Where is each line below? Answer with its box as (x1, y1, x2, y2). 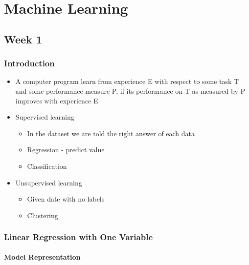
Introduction (4, 57, 55, 69)
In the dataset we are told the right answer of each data (27, 128, 195, 138)
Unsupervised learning (15, 177, 82, 187)
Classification (27, 161, 67, 171)
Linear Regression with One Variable (4, 231, 153, 243)
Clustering (27, 210, 58, 220)
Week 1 (4, 31, 42, 46)
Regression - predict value (27, 144, 105, 155)
